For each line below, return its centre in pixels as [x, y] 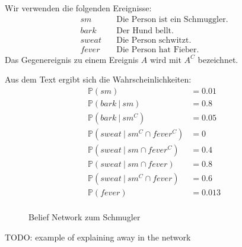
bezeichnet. [218, 59]
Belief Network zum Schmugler [85, 217]
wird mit [165, 59]
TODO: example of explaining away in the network [98, 237]
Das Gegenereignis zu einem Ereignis [72, 59]
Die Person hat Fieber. [158, 50]
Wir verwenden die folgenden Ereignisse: [78, 8]
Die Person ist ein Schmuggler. [172, 19]
